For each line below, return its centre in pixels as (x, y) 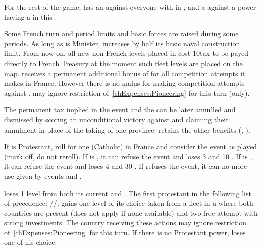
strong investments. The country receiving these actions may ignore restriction (125, 223)
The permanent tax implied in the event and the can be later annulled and (120, 110)
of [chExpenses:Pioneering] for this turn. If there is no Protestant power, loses (125, 232)
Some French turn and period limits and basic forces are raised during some (121, 34)
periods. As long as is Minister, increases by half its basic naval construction (122, 43)
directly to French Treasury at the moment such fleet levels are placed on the (123, 63)
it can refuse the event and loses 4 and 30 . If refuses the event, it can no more (126, 166)
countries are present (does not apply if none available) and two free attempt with (131, 212)
